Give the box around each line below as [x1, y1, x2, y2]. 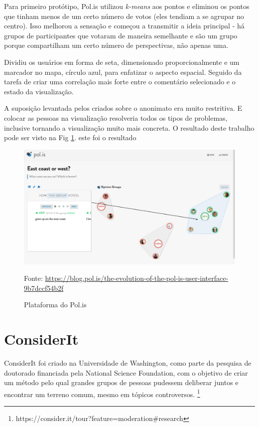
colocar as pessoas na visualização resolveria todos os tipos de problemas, [4, 112, 228, 123]
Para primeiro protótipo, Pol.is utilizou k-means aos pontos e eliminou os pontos [4, 1, 250, 11]
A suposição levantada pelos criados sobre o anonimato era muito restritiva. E [4, 103, 243, 113]
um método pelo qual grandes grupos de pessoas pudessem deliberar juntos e [4, 377, 239, 388]
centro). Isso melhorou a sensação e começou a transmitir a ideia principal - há [4, 20, 245, 31]
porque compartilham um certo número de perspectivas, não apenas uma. [4, 40, 229, 50]
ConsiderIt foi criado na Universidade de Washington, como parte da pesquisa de [4, 358, 252, 368]
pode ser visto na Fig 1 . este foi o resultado [4, 132, 136, 143]
